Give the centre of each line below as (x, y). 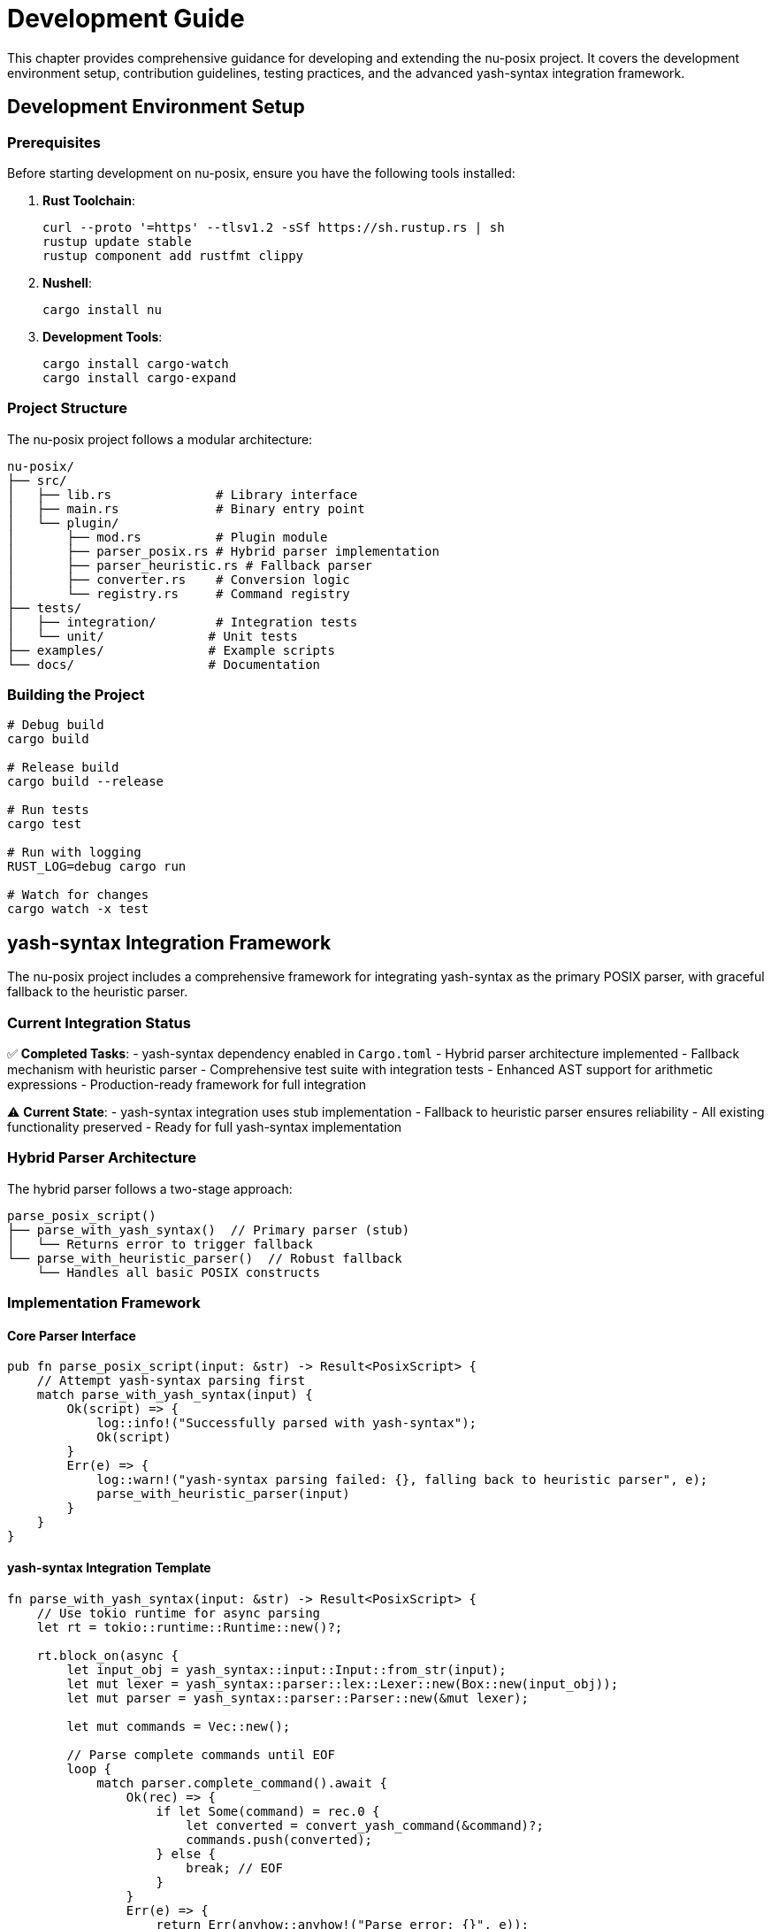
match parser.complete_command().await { (242, 1783)
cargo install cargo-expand (140, 377)
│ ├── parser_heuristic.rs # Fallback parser (190, 565)
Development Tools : (103, 336)
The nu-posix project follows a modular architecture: (160, 439)
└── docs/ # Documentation (164, 664)
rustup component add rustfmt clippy (173, 255)
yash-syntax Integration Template (109, 1568)
